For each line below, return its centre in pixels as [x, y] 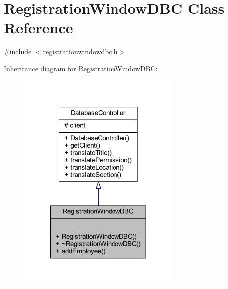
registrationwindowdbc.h [80, 51]
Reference [39, 28]
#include [18, 51]
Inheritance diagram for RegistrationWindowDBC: [81, 68]
